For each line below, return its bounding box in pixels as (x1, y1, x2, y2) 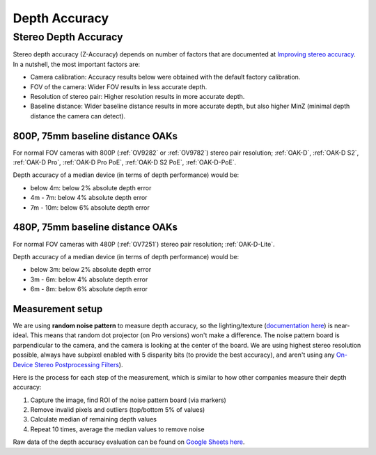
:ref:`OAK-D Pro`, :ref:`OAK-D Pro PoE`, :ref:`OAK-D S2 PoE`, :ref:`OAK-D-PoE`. (13, 158, 237, 167)
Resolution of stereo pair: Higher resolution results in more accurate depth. (30, 92, 245, 100)
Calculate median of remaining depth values (30, 415, 157, 424)
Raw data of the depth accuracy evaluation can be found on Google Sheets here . (13, 438, 245, 446)
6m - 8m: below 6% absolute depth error (30, 285, 148, 293)
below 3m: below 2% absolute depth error (30, 265, 152, 274)
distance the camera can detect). (30, 111, 125, 120)
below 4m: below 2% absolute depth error (30, 183, 152, 192)
